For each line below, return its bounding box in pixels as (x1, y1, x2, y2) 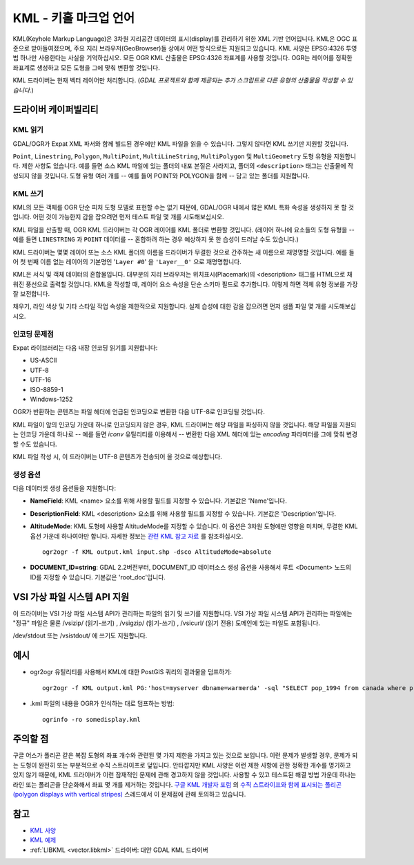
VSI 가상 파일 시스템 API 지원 (12, 591, 130, 603)
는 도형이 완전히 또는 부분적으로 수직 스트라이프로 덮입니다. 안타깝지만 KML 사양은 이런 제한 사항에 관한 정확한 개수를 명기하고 (12, 761, 351, 769)
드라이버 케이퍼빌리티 (12, 104, 99, 115)
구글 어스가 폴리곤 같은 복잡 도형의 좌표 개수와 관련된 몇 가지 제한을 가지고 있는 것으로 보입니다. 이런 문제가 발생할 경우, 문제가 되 (12, 751, 358, 760)
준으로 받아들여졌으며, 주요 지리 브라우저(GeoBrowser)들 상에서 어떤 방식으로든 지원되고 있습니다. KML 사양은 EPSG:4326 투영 (12, 44, 357, 52)
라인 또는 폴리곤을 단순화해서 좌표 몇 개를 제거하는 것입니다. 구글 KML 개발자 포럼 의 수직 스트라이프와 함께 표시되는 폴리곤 (12, 780, 342, 788)
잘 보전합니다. (12, 290, 50, 298)
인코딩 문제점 (12, 329, 55, 339)
